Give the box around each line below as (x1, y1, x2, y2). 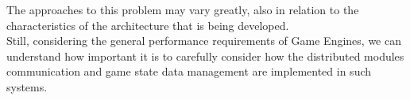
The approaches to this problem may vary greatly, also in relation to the (6, 2, 359, 17)
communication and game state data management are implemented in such (6, 63, 372, 80)
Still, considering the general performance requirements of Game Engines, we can (6, 32, 401, 49)
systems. (6, 78, 48, 94)
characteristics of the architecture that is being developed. (6, 17, 289, 33)
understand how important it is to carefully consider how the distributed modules (6, 47, 404, 64)
